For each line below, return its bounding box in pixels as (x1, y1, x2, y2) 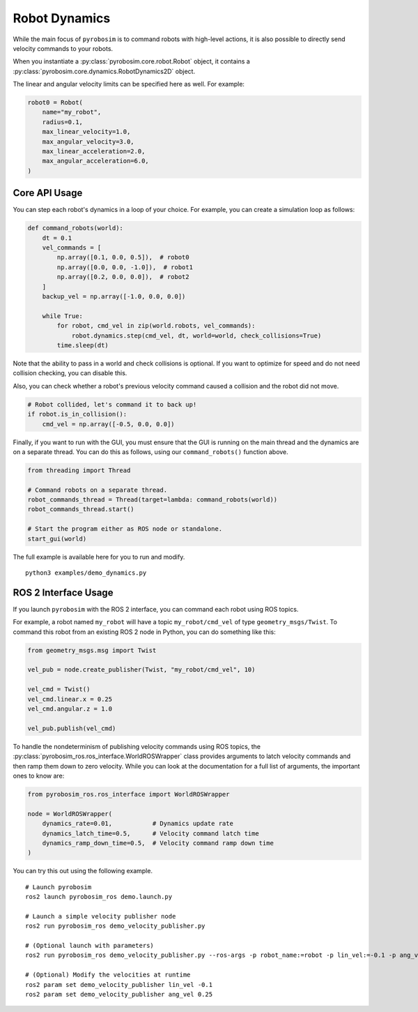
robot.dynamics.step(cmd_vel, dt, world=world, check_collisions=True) (71, 331, 322, 340)
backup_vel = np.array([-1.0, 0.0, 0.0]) (42, 293, 186, 301)
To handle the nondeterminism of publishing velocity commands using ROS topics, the (13, 742, 261, 750)
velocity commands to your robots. (13, 44, 114, 52)
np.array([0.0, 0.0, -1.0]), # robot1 (56, 263, 193, 271)
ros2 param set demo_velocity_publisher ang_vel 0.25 (25, 990, 212, 998)
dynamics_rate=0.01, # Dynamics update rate (42, 820, 233, 828)
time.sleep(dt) (56, 342, 109, 349)
